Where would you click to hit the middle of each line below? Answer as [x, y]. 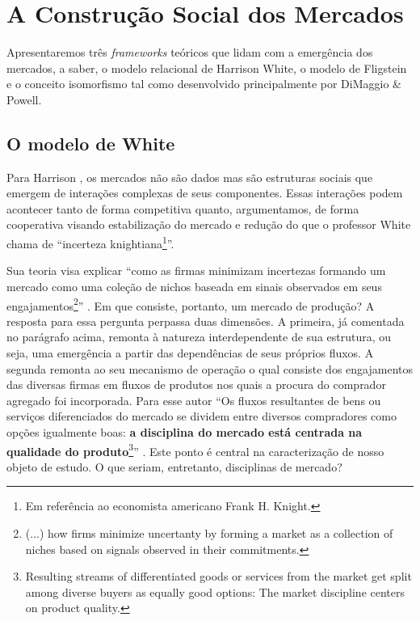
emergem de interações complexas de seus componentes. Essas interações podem [205, 193]
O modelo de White [91, 143]
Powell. [24, 99]
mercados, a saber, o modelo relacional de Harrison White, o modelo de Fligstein [207, 68]
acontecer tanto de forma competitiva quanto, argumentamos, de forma [183, 208]
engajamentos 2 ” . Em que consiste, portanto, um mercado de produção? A [191, 304]
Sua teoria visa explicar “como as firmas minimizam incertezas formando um [196, 270]
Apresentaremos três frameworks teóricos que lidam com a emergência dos [190, 52]
